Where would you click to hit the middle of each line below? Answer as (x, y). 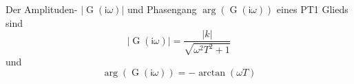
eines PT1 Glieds (312, 9)
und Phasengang (162, 9)
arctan (212, 73)
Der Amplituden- (42, 9)
